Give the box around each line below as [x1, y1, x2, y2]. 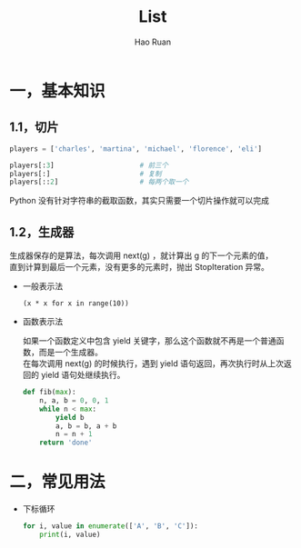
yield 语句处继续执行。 [40, 370, 125, 381]
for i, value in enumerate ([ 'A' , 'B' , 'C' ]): [22, 522, 198, 531]
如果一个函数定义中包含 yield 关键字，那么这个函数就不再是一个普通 [22, 335, 277, 346]
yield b [55, 413, 85, 422]
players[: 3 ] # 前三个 [9, 161, 169, 170]
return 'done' [39, 438, 93, 447]
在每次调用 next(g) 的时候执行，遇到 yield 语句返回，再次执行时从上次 [22, 358, 285, 369]
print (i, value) [39, 530, 101, 539]
